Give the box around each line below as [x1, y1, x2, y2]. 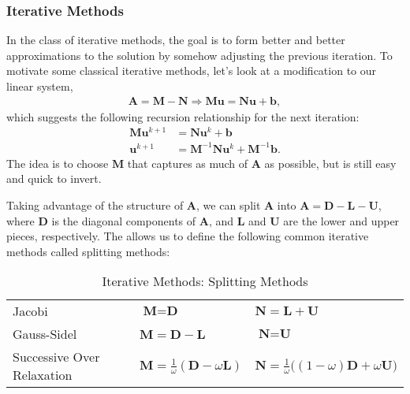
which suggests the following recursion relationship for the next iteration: [6, 108, 360, 125]
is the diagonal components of [51, 212, 196, 229]
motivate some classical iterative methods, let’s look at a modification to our [6, 62, 377, 79]
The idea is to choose [6, 154, 109, 171]
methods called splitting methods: [6, 243, 170, 259]
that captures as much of [127, 154, 248, 171]
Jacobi [13, 302, 48, 321]
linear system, [6, 78, 73, 94]
